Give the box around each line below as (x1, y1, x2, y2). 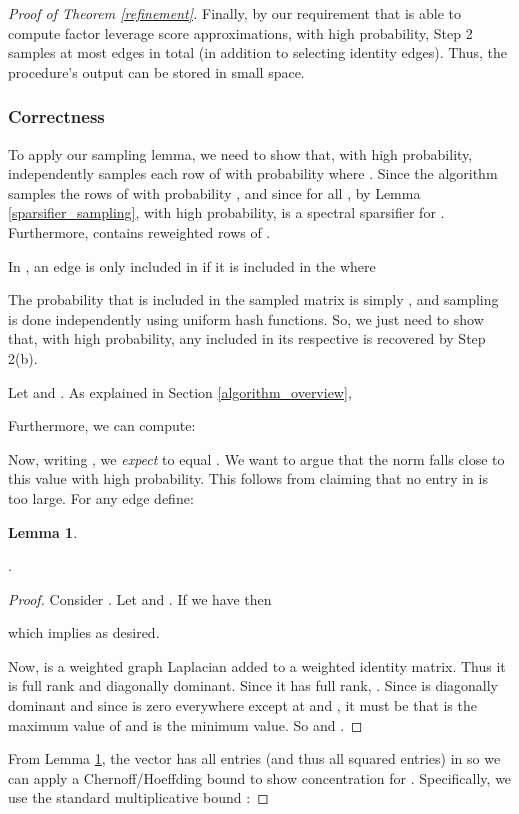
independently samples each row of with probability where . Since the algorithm (8, 163, 498, 184)
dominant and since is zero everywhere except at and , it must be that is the (8, 695, 477, 716)
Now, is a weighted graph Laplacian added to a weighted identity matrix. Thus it (8, 655, 506, 676)
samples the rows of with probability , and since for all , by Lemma (8, 182, 421, 203)
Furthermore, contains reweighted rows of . (8, 221, 271, 242)
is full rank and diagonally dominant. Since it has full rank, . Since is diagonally (8, 675, 499, 696)
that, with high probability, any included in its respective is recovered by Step (8, 328, 486, 349)
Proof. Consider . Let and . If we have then (8, 588, 272, 609)
